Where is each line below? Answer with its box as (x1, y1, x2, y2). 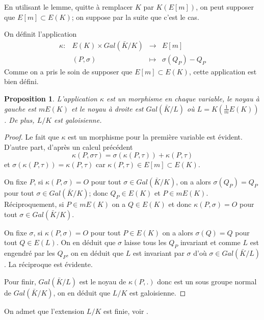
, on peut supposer (196, 2, 254, 12)
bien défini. (4, 76, 39, 87)
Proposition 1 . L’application (4, 93, 97, 104)
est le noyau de (79, 276, 126, 286)
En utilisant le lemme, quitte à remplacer (4, 2, 133, 12)
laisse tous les (124, 237, 167, 248)
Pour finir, (4, 276, 36, 286)
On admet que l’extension (4, 305, 85, 316)
